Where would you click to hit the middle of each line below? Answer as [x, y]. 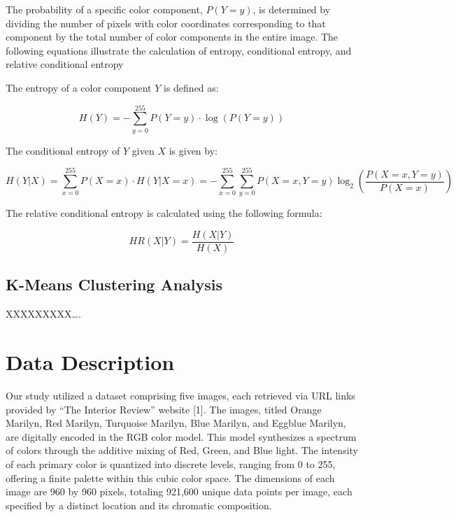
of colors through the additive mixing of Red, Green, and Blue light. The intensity [182, 450]
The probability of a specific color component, [104, 9]
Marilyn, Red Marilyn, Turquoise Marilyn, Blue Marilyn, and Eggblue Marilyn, [176, 423]
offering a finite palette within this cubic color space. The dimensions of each [170, 477]
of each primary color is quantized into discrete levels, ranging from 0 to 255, [171, 463]
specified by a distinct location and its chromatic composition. [139, 505]
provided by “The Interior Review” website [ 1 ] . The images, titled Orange [164, 409]
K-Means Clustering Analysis [114, 284]
